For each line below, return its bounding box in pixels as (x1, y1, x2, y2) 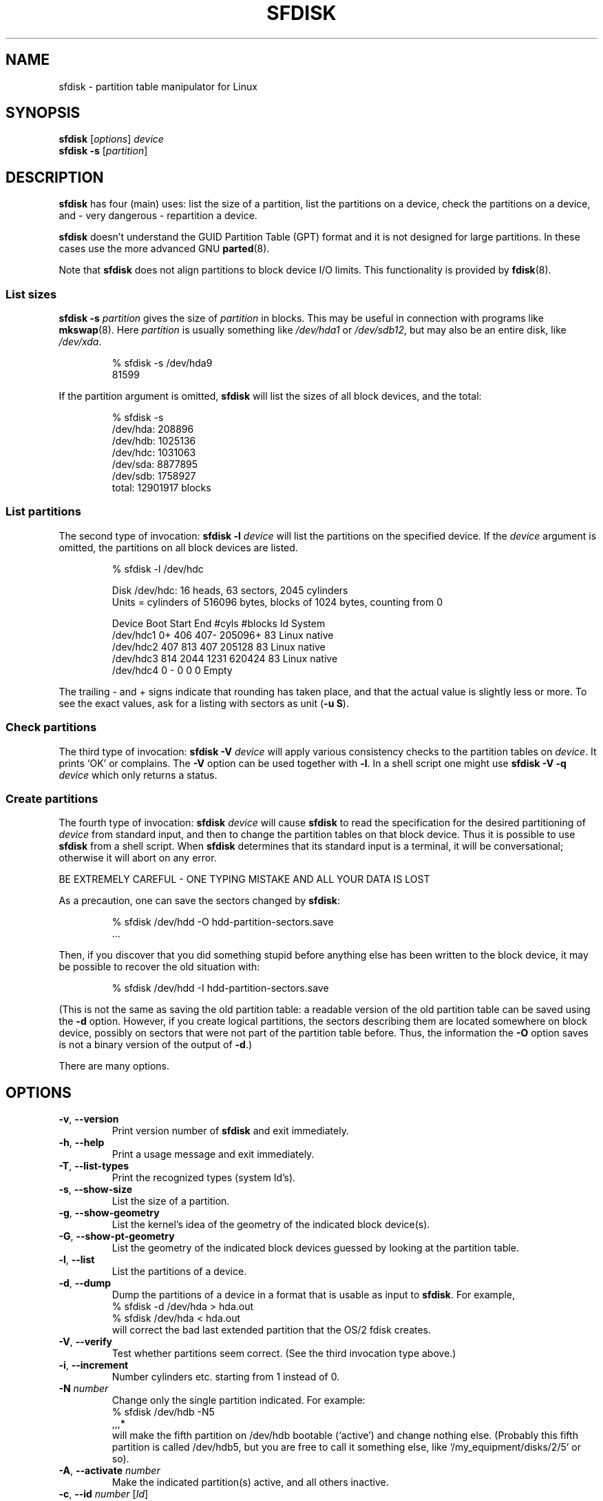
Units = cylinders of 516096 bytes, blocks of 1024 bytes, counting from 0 (112, 595, 443, 608)
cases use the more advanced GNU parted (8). (59, 243, 270, 255)
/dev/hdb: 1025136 (112, 435, 196, 447)
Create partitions (6, 791, 98, 806)
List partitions (6, 504, 81, 519)
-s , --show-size (59, 1183, 132, 1196)
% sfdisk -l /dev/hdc (112, 562, 204, 575)
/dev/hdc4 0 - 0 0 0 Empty (112, 664, 233, 676)
